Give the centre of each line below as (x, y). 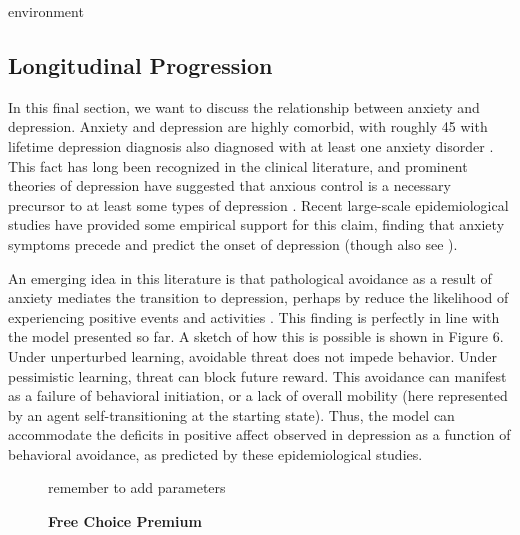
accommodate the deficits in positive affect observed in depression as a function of (259, 434)
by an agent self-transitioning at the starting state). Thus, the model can (231, 414)
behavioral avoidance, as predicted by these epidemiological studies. (215, 453)
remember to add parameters (137, 487)
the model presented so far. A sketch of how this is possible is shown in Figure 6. (256, 336)
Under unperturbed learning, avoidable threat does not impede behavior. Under (252, 355)
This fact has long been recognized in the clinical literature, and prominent (238, 165)
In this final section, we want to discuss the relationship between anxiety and (244, 106)
